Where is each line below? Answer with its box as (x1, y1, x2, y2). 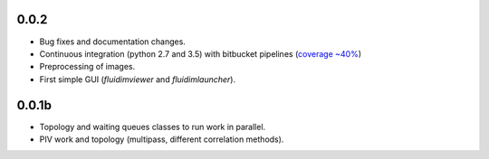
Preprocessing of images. (39, 61, 136, 72)
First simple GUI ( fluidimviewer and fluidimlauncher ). (39, 73, 235, 85)
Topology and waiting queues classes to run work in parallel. (39, 121, 266, 132)
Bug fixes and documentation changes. (39, 36, 186, 47)
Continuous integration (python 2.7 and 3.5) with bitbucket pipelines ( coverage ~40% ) (39, 48, 362, 59)
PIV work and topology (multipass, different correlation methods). (39, 134, 284, 145)
